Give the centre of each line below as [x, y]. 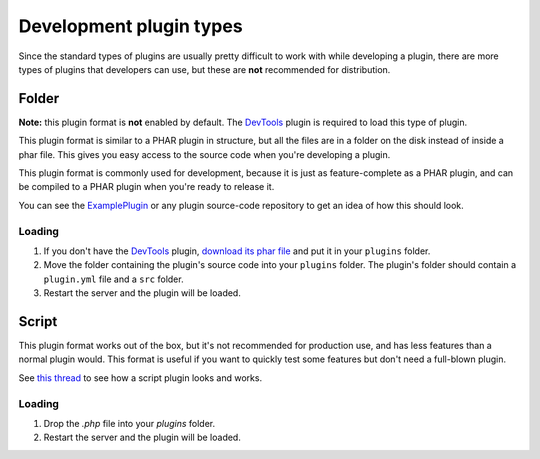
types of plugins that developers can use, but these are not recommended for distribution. [204, 69]
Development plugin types [131, 26]
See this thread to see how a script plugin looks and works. [140, 377]
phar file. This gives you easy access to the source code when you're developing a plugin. [204, 154]
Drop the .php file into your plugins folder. [129, 423]
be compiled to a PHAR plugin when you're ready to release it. [146, 187]
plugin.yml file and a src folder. [113, 279]
